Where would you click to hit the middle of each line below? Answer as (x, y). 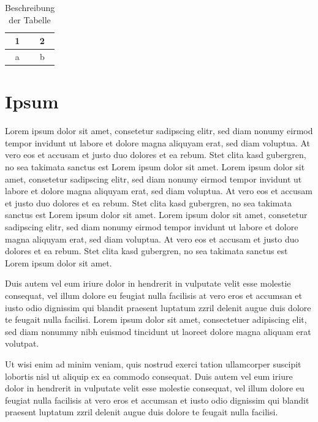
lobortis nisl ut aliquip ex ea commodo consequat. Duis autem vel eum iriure (149, 376)
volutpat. (22, 343)
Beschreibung (30, 7)
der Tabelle (30, 19)
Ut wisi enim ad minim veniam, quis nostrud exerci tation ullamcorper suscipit (153, 364)
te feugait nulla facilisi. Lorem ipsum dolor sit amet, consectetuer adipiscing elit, (156, 319)
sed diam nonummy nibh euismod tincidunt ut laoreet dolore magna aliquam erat (158, 331)
